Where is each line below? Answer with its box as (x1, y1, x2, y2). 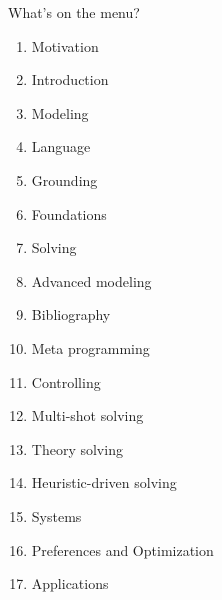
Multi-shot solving (31, 405, 144, 426)
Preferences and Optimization (31, 539, 214, 560)
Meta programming (31, 337, 150, 358)
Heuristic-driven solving (31, 472, 177, 493)
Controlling (31, 371, 101, 392)
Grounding (31, 169, 98, 190)
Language (31, 136, 91, 157)
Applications (31, 573, 109, 594)
